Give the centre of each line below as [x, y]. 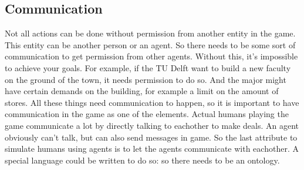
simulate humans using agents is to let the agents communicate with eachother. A [152, 149]
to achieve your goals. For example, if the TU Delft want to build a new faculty [148, 67]
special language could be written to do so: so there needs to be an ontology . [142, 160]
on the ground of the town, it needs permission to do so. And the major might [146, 79]
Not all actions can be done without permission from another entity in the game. [150, 33]
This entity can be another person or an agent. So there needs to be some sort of [150, 44]
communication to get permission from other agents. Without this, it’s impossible [151, 56]
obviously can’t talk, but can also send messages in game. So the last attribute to [151, 137]
